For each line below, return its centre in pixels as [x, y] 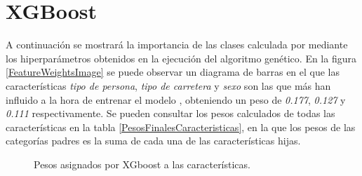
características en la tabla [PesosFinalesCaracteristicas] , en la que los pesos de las [181, 127]
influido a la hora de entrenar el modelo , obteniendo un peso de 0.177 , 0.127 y [176, 99]
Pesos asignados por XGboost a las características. [142, 164]
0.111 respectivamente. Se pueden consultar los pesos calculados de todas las [170, 113]
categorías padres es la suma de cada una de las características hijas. [153, 141]
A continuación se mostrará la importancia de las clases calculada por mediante [177, 45]
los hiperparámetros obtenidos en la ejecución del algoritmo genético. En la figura [181, 58]
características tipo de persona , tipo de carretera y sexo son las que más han [168, 85]
